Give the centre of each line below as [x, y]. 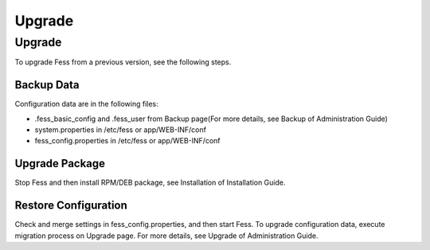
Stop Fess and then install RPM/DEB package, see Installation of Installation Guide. [150, 182]
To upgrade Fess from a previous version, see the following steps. [123, 62]
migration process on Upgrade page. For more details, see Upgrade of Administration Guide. [166, 236]
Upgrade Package [60, 164]
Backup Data [47, 85]
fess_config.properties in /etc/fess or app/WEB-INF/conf [127, 141]
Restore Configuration [71, 206]
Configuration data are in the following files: [86, 104]
